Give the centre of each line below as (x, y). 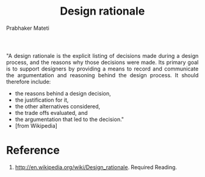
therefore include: (29, 82)
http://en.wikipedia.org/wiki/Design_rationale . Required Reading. (96, 167)
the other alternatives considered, (58, 106)
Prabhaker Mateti (28, 28)
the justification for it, (42, 100)
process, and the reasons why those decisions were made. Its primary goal (103, 62)
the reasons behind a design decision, (63, 93)
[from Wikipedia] (36, 125)
